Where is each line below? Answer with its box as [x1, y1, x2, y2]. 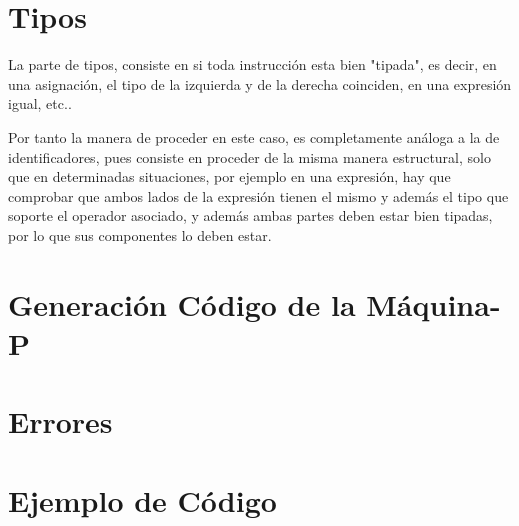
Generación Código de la [8, 283, 356, 324]
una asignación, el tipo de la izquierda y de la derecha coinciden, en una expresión [8, 73, 512, 94]
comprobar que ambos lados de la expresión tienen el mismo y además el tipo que [8, 185, 509, 206]
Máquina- [366, 283, 501, 324]
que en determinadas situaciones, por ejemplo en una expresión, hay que [8, 166, 451, 187]
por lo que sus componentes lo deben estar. [8, 224, 272, 245]
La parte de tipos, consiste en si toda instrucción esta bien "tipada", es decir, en [8, 54, 497, 75]
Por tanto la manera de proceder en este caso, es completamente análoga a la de [8, 126, 500, 147]
